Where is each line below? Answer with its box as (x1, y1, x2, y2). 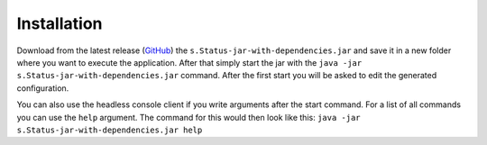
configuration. (16, 82, 69, 94)
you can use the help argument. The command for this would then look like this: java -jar (16, 112, 361, 122)
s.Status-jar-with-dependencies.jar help (16, 124, 203, 135)
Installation (16, 14, 103, 33)
